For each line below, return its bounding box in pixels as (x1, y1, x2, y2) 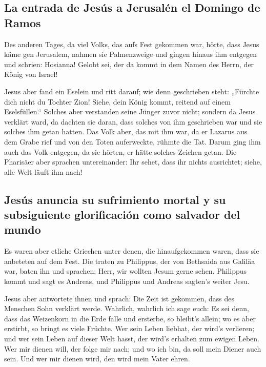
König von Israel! (4, 69, 58, 79)
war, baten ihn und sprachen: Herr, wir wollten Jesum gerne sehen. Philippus (4, 266, 247, 276)
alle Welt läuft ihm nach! (4, 166, 83, 177)
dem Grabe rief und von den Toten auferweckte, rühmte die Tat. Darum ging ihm (4, 136, 261, 147)
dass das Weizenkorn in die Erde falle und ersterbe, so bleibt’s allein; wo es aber (4, 313, 256, 323)
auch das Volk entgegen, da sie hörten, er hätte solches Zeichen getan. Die (4, 146, 237, 157)
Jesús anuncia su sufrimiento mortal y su (4, 191, 226, 207)
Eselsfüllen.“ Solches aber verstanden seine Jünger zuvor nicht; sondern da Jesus (4, 106, 256, 117)
